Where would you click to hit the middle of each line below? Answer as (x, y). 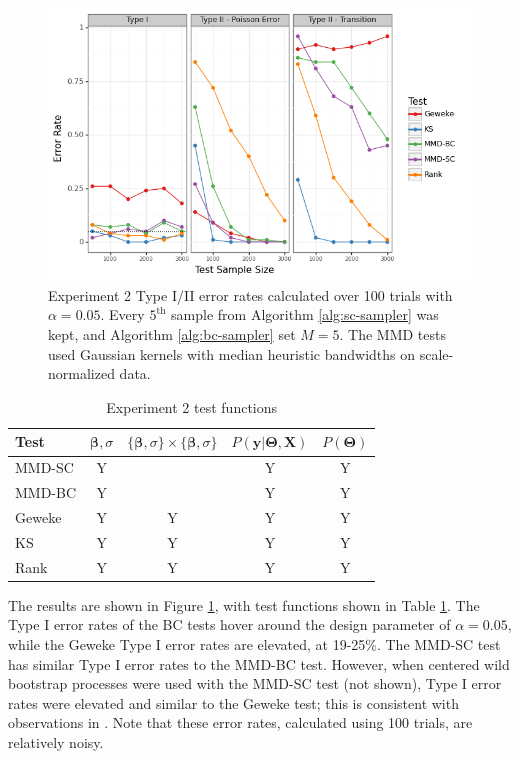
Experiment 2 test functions (192, 406)
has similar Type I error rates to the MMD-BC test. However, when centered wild (259, 663)
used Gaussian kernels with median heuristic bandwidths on (231, 353)
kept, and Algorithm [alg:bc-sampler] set (172, 334)
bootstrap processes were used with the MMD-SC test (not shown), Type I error (255, 683)
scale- (436, 353)
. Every (122, 314)
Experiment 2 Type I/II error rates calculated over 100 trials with (250, 294)
